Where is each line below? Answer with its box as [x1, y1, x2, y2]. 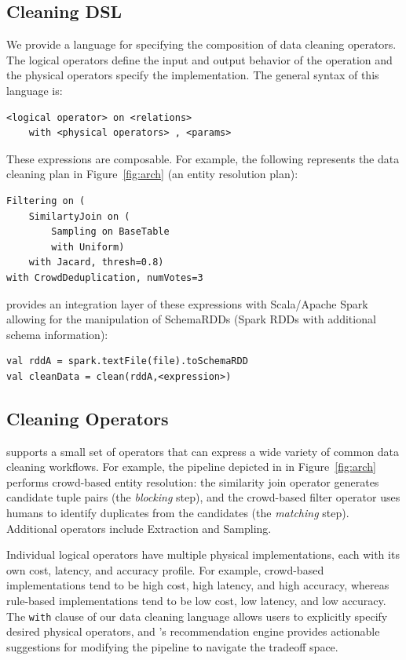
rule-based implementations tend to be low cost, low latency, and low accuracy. [6, 593, 386, 609]
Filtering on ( [6, 195, 86, 206]
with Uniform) [51, 241, 125, 253]
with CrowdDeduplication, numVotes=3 [6, 272, 203, 283]
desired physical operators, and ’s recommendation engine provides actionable [6, 623, 380, 640]
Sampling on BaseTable [51, 226, 170, 238]
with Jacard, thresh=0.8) [28, 257, 164, 268]
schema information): [6, 326, 108, 342]
